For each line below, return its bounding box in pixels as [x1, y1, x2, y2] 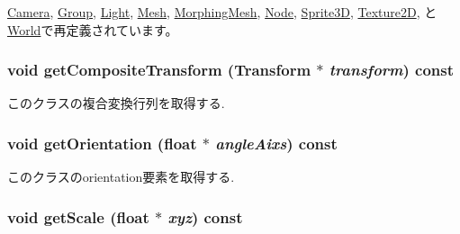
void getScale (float [7, 205, 149, 228]
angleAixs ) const [215, 131, 338, 154]
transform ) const [329, 58, 455, 81]
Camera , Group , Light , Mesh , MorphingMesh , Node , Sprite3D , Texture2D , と [7, 3, 437, 21]
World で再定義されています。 [7, 20, 178, 39]
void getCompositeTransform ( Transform [7, 58, 311, 81]
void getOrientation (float [7, 131, 197, 154]
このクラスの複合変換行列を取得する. [7, 94, 225, 112]
